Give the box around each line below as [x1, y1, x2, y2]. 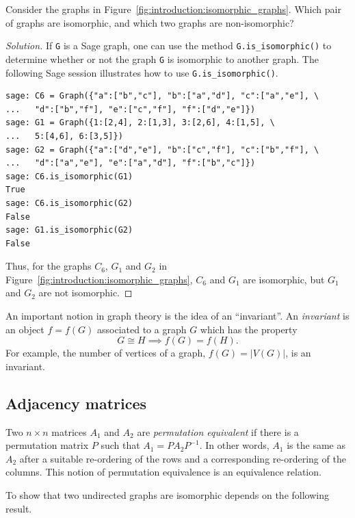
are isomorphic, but [243, 272, 325, 286]
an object [5, 322, 44, 336]
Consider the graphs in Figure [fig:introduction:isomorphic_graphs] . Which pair [5, 2, 341, 16]
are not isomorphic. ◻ [38, 285, 133, 300]
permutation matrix [5, 438, 89, 452]
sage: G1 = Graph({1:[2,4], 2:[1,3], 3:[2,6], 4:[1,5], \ [5, 118, 275, 128]
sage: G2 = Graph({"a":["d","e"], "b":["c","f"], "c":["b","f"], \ [5, 144, 319, 155]
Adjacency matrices [5, 392, 147, 413]
